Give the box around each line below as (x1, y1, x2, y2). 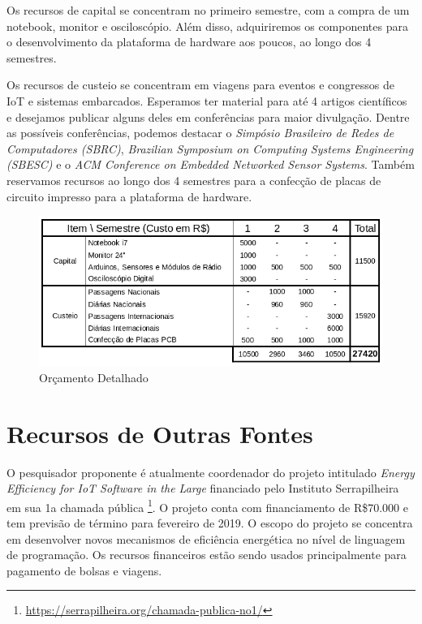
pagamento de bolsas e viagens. (6, 562, 162, 579)
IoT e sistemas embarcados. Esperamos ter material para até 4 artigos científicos (6, 92, 407, 109)
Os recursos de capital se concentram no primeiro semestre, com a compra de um (6, 2, 410, 18)
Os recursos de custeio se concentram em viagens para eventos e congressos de (6, 76, 395, 93)
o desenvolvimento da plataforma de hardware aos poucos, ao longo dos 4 (6, 33, 372, 50)
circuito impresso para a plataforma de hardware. (6, 187, 252, 204)
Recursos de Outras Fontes (6, 416, 313, 450)
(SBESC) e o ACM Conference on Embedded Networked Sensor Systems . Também (6, 156, 415, 173)
